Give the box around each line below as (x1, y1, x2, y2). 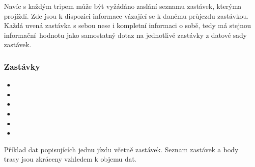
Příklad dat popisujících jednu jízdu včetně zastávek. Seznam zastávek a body (4, 144, 239, 154)
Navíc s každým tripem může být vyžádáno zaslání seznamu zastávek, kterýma (4, 1, 242, 11)
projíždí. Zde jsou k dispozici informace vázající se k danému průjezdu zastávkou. (4, 10, 249, 21)
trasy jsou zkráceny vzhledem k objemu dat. (4, 154, 137, 164)
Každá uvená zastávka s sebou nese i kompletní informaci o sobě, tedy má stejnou (4, 20, 251, 30)
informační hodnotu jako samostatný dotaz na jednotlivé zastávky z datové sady (4, 29, 247, 40)
